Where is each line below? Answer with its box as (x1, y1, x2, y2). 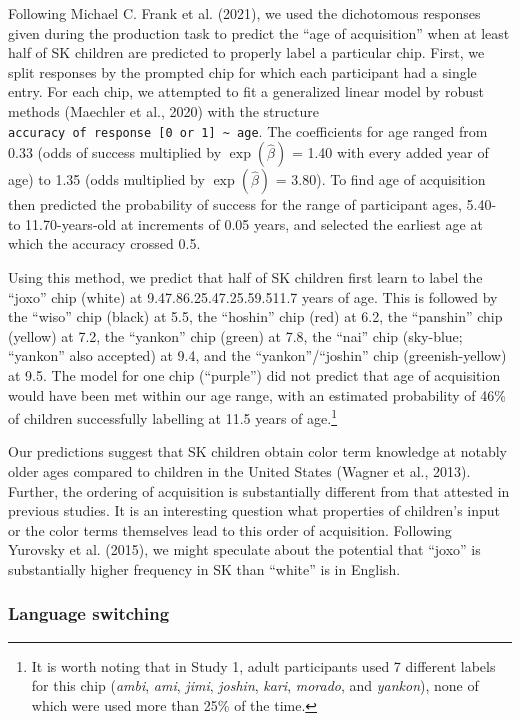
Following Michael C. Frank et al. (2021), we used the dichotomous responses (8, 3, 481, 23)
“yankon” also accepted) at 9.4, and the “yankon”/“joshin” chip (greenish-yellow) (8, 345, 507, 366)
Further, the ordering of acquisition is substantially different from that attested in (8, 480, 510, 501)
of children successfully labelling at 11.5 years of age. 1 (8, 405, 338, 428)
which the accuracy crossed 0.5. (8, 233, 201, 254)
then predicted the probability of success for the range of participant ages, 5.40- (8, 194, 497, 215)
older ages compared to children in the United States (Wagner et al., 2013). (8, 461, 471, 481)
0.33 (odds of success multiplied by (8, 142, 222, 163)
